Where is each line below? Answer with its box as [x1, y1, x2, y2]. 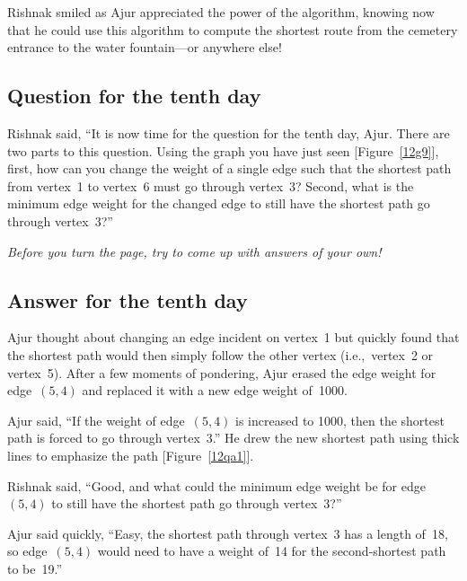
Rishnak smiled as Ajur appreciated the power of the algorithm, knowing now [7, 3, 435, 21]
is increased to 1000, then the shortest [235, 410, 445, 429]
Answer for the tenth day [7, 286, 248, 313]
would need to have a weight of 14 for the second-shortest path [97, 541, 446, 560]
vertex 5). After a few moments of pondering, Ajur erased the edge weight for [7, 363, 436, 382]
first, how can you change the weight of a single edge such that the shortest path [7, 159, 452, 178]
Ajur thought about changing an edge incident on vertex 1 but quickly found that [7, 328, 460, 347]
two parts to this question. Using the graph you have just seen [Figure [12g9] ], [7, 141, 439, 160]
